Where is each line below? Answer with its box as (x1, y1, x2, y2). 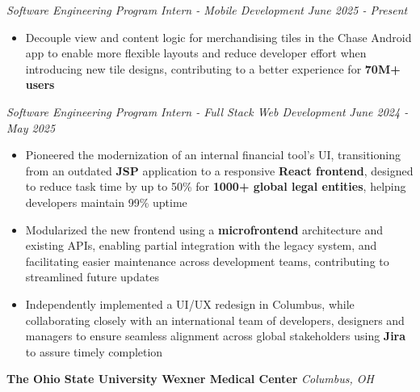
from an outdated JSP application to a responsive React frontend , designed (25, 162, 414, 179)
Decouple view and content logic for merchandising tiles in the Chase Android (25, 28, 412, 45)
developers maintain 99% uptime (25, 193, 187, 210)
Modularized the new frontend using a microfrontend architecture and (25, 221, 384, 238)
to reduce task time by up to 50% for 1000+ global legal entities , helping (25, 178, 406, 195)
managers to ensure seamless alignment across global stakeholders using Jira (25, 327, 406, 344)
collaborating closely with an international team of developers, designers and (25, 311, 405, 328)
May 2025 (6, 119, 56, 136)
